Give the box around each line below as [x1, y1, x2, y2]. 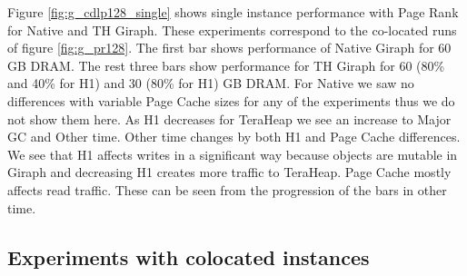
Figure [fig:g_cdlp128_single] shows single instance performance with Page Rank [7, 3, 459, 21]
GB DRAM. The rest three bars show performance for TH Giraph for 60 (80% [7, 55, 445, 74]
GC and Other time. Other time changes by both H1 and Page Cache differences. [7, 127, 461, 146]
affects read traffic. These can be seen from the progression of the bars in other [7, 180, 447, 199]
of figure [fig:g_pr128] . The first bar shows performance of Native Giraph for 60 [7, 38, 452, 57]
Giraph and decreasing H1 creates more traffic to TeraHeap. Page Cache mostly [7, 163, 452, 182]
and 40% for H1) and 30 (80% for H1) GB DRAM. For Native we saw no [7, 74, 414, 93]
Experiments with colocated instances [7, 242, 370, 271]
